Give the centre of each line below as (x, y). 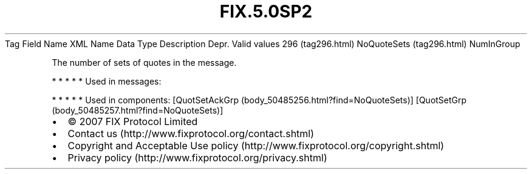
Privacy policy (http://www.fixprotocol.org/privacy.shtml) (197, 157)
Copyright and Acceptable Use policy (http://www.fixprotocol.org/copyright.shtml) (256, 145)
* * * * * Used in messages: (107, 81)
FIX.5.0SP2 (266, 11)
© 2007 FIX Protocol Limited (133, 121)
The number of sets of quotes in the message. (144, 62)
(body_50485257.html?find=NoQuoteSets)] (138, 110)
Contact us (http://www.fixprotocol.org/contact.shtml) (191, 133)
